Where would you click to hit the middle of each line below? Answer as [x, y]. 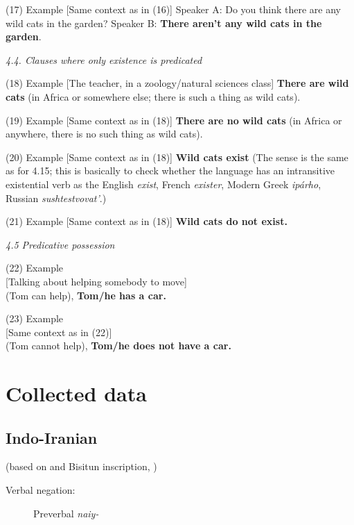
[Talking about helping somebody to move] [96, 281]
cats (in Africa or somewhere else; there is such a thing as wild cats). [153, 96]
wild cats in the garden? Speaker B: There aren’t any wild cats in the [164, 23]
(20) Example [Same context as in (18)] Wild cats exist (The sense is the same [177, 157]
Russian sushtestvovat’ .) [56, 198]
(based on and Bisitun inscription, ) [81, 466]
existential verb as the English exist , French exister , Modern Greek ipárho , [163, 184]
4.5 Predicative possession [60, 244]
